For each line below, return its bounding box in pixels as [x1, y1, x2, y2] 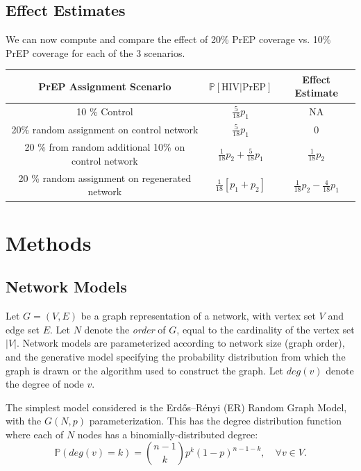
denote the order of [84, 322, 166, 336]
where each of [6, 427, 64, 441]
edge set [6, 322, 40, 336]
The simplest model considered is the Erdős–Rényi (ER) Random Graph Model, [6, 399, 347, 414]
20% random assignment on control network [11, 122, 199, 136]
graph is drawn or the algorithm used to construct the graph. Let [6, 363, 284, 377]
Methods [6, 228, 92, 256]
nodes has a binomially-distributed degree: [77, 427, 258, 441]
